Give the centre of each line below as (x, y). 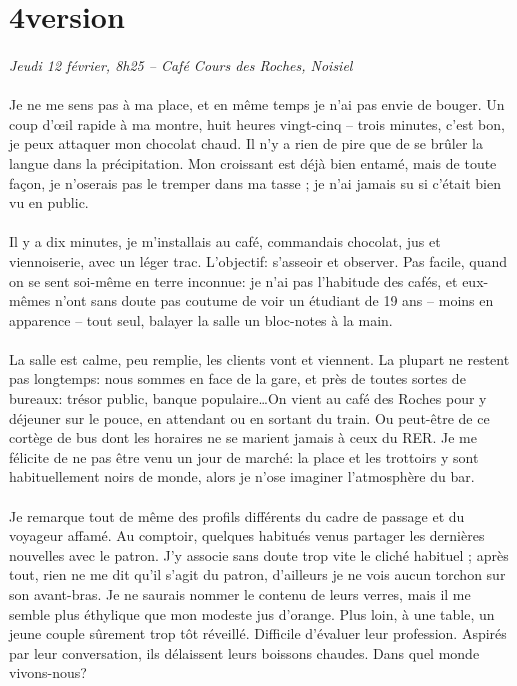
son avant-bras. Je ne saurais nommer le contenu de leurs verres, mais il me (240, 594)
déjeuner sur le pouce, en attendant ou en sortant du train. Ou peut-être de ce (249, 417)
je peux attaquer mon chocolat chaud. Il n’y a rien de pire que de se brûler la (246, 143)
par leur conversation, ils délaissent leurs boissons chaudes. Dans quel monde (244, 652)
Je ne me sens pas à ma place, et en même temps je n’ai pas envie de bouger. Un (257, 104)
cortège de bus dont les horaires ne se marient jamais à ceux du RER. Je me (243, 437)
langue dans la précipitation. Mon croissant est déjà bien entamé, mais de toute (253, 162)
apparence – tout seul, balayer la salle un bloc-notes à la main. (201, 319)
